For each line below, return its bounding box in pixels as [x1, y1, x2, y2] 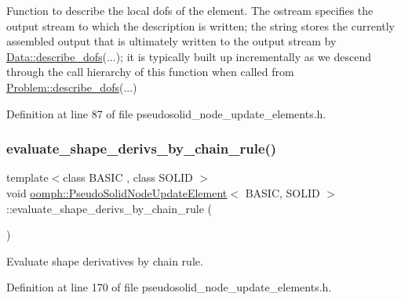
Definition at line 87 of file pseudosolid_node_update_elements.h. [6, 105, 326, 121]
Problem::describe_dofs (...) [6, 78, 137, 95]
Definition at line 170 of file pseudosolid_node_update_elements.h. [6, 279, 332, 295]
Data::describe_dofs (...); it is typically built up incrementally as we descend [6, 48, 372, 64]
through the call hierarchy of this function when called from [6, 63, 294, 80]
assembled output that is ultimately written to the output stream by [6, 33, 337, 49]
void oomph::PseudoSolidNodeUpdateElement [6, 184, 228, 201]
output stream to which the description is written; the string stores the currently [6, 17, 396, 34]
